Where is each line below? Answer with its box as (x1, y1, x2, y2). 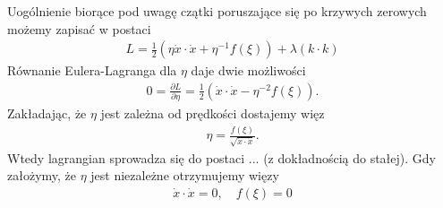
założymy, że (7, 166, 77, 185)
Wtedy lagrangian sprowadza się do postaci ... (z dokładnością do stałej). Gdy (7, 148, 436, 167)
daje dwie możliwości (191, 61, 306, 80)
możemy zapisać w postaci (7, 19, 151, 38)
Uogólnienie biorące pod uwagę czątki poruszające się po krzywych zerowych (7, 2, 427, 20)
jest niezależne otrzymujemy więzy (90, 166, 279, 185)
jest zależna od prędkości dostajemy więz (100, 104, 325, 123)
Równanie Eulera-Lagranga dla (7, 61, 177, 80)
